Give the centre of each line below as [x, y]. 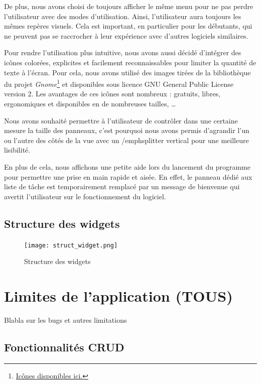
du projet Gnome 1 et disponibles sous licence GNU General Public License [119, 83]
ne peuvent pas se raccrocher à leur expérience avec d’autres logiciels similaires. [126, 35]
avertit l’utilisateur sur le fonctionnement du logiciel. [85, 196]
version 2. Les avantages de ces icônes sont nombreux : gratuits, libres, [112, 94]
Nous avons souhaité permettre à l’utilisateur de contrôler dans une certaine [121, 120]
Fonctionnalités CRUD [64, 347]
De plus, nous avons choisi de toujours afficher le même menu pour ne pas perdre [129, 6]
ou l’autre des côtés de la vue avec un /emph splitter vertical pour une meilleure [126, 140]
